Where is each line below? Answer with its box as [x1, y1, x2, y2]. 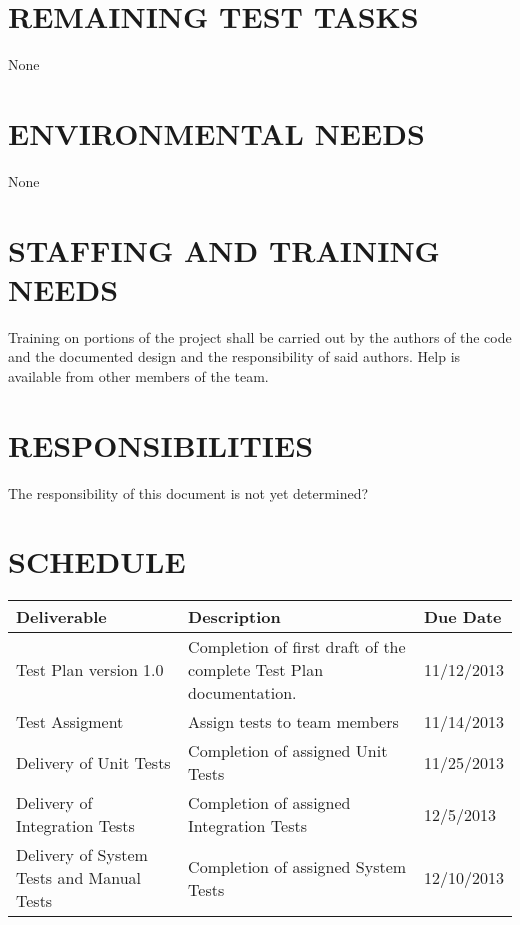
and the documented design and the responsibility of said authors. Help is [8, 346, 461, 367]
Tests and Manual [16, 866, 142, 890]
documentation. [188, 681, 297, 705]
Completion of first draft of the [188, 635, 406, 659]
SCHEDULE [8, 541, 186, 582]
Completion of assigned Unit [188, 739, 388, 763]
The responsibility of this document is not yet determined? [8, 482, 369, 503]
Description [188, 605, 281, 629]
